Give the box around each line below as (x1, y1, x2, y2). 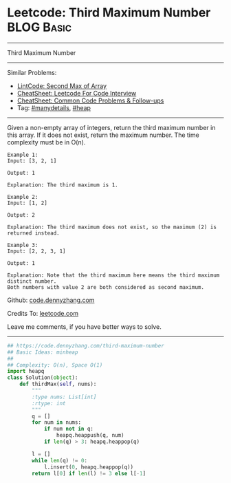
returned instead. (7, 229, 60, 237)
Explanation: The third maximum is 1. (7, 181, 118, 189)
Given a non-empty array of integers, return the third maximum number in (7, 123, 216, 131)
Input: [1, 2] (7, 200, 48, 206)
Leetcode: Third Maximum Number (7, 5, 211, 21)
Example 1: (7, 151, 38, 158)
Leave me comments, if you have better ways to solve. (7, 322, 162, 331)
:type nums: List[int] (32, 394, 97, 400)
